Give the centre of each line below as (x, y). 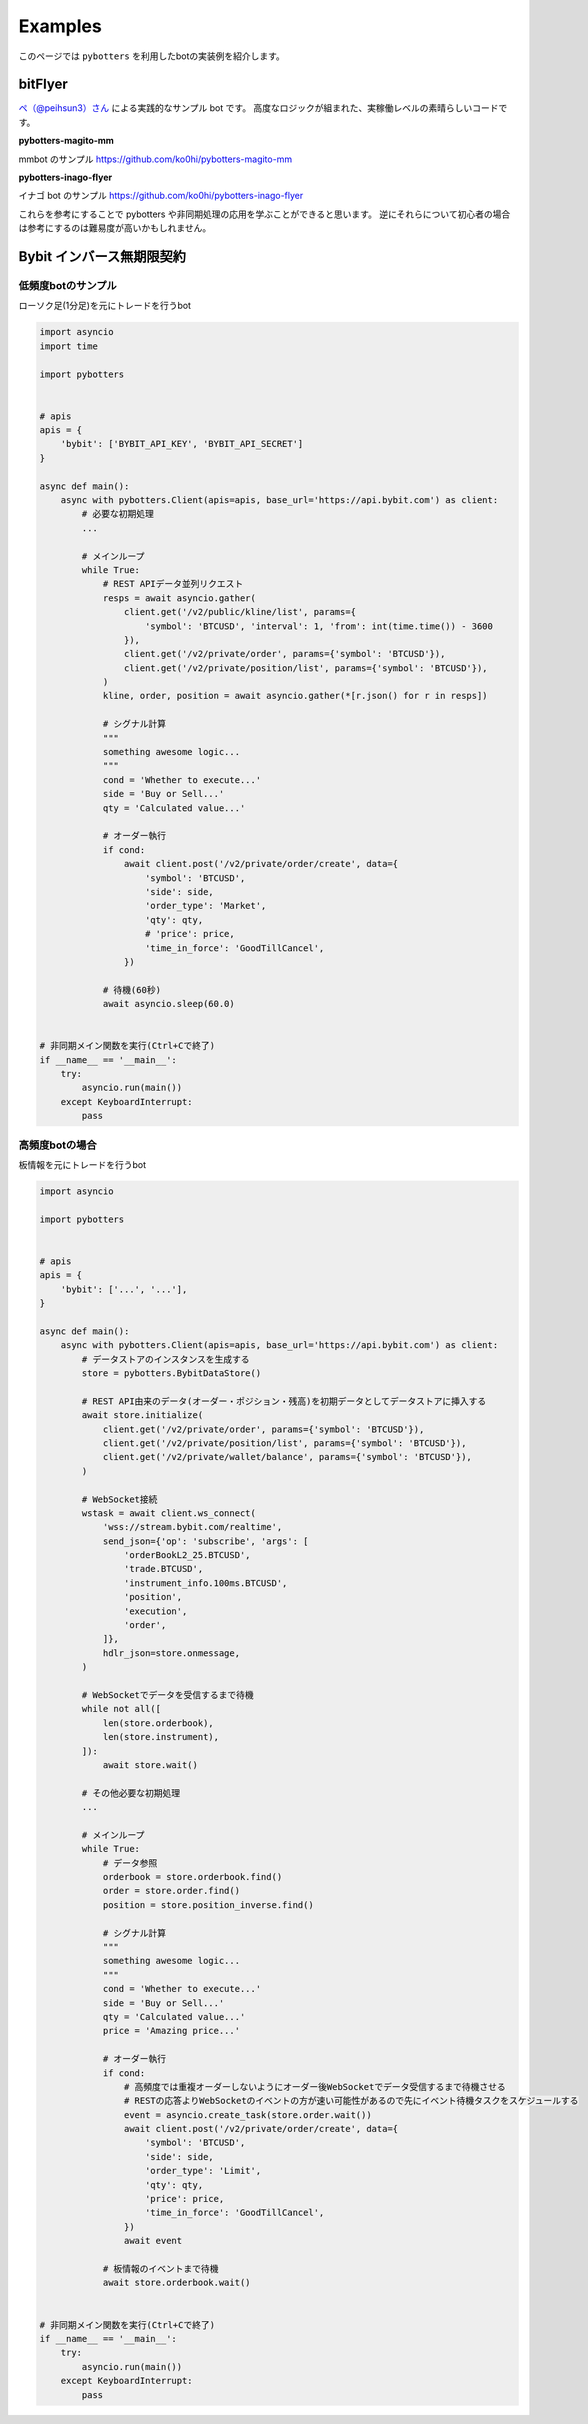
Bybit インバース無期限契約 (102, 256)
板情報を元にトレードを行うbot (82, 1164)
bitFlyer (43, 84)
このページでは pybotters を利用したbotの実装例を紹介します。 (151, 56)
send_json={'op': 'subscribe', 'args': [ (205, 1541)
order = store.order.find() (171, 1891)
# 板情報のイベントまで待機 (160, 2268)
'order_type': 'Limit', (203, 2171)
